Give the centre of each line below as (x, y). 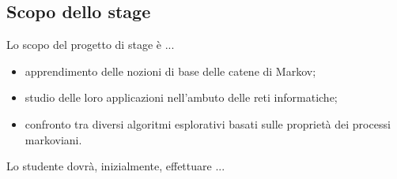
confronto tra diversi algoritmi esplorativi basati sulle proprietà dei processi (208, 123)
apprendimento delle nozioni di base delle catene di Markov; (170, 71)
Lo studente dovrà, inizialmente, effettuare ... (116, 166)
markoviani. (53, 139)
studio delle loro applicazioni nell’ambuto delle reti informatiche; (181, 97)
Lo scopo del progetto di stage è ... (91, 45)
